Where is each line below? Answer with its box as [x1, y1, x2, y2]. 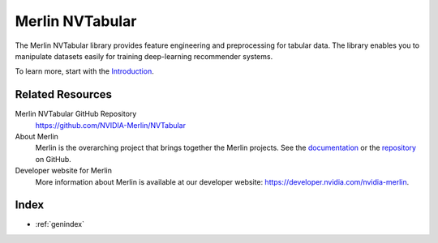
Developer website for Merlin [15, 166, 113, 176]
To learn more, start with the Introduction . [15, 66, 154, 76]
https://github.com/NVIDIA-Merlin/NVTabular [35, 120, 187, 130]
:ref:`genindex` [35, 220, 85, 229]
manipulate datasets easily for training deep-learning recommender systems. [15, 51, 273, 61]
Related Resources [15, 87, 113, 101]
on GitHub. [35, 154, 72, 164]
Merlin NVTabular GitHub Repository [15, 109, 137, 119]
